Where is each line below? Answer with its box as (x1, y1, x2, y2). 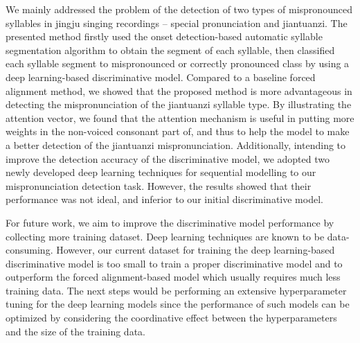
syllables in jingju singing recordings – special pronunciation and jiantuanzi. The (6, 15, 348, 30)
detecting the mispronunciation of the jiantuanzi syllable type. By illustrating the (6, 97, 352, 112)
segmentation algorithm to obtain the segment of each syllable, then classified (6, 42, 335, 57)
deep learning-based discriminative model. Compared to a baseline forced (6, 69, 316, 84)
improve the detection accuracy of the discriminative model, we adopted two (6, 151, 330, 166)
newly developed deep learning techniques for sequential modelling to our (6, 165, 316, 179)
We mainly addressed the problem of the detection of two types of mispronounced (6, 2, 352, 16)
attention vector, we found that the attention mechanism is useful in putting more (6, 110, 354, 125)
